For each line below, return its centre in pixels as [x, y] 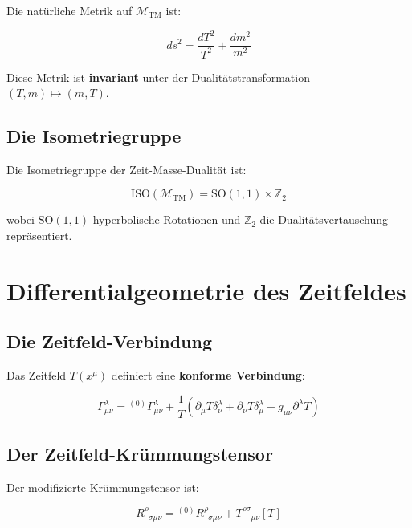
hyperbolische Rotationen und [167, 219]
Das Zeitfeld [37, 375]
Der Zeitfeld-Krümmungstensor [140, 453]
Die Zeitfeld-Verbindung [109, 341]
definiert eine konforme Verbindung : [208, 375]
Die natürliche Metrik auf [69, 10]
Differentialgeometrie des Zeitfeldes [206, 290]
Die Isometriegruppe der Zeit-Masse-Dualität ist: [126, 169]
